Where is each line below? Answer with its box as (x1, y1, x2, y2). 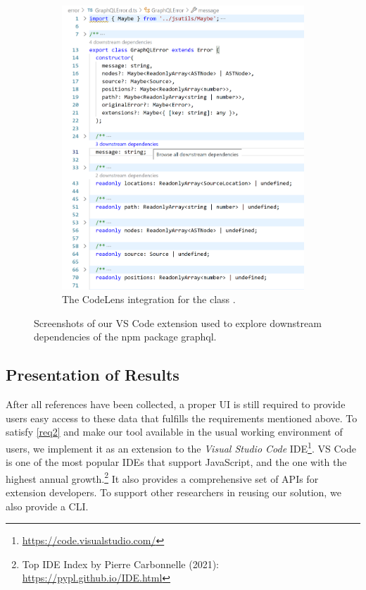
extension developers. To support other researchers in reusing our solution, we (6, 485, 341, 500)
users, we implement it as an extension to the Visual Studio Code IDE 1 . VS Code (6, 438, 356, 455)
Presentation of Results (6, 364, 179, 386)
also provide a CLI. (6, 498, 89, 513)
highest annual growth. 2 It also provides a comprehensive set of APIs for (6, 469, 319, 486)
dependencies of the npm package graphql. (34, 329, 217, 344)
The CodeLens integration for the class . (62, 292, 236, 307)
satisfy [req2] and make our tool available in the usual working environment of (6, 424, 343, 439)
